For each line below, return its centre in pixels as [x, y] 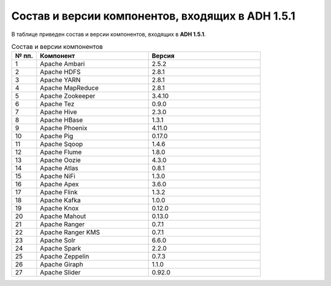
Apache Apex [59, 185]
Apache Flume [61, 152]
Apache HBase [62, 120]
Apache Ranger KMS [70, 232]
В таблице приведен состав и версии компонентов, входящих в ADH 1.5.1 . [108, 34]
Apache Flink [59, 193]
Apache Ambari [63, 64]
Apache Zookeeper [68, 96]
